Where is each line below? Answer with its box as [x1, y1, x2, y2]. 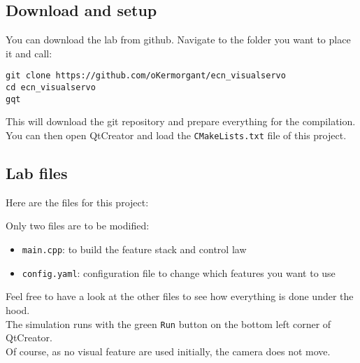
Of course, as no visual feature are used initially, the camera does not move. [6, 343, 331, 358]
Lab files [6, 162, 68, 183]
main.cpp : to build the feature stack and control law [22, 242, 247, 256]
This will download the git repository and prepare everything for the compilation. [6, 114, 356, 129]
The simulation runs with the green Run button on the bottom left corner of [6, 316, 331, 331]
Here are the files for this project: [6, 194, 149, 209]
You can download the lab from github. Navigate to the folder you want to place [6, 32, 351, 47]
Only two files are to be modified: [6, 218, 150, 233]
